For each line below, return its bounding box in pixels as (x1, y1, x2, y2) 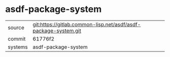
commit (8, 35, 26, 42)
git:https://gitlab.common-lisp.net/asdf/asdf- (32, 21, 141, 28)
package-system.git (32, 27, 81, 34)
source (8, 24, 24, 31)
